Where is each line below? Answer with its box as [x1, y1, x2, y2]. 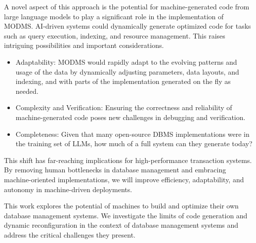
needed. [15, 85, 39, 96]
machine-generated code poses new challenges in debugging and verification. [15, 112, 246, 122]
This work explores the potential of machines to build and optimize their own [4, 201, 239, 211]
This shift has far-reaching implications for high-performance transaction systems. [4, 155, 252, 165]
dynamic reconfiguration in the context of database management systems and [4, 220, 239, 230]
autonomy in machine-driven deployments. [4, 184, 132, 194]
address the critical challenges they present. [4, 229, 136, 240]
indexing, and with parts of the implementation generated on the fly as [15, 76, 231, 86]
